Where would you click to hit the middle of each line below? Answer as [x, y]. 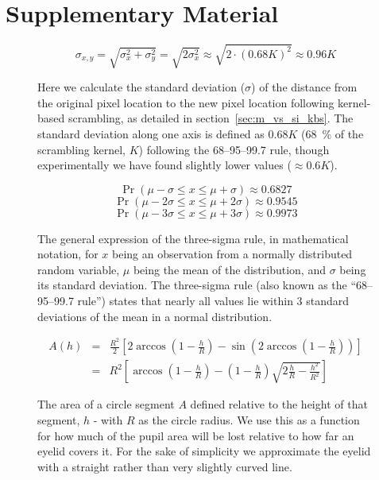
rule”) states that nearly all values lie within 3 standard [213, 301]
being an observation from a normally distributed [232, 254]
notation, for [68, 254]
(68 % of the [332, 133]
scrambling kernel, [81, 149]
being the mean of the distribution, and [229, 269]
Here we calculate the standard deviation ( [141, 87]
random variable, [79, 269]
